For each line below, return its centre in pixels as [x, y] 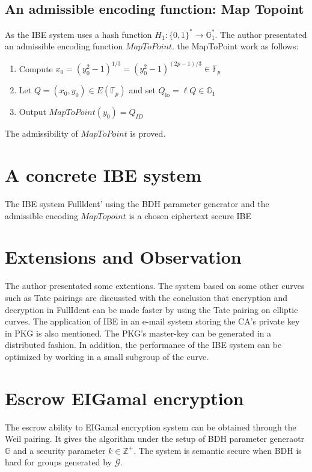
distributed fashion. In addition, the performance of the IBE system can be [143, 345]
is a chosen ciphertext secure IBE [190, 215]
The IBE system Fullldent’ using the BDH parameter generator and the [137, 204]
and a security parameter [60, 450]
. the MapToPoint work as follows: [235, 46]
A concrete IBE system [103, 175]
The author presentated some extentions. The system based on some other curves [155, 286]
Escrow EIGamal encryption [124, 398]
